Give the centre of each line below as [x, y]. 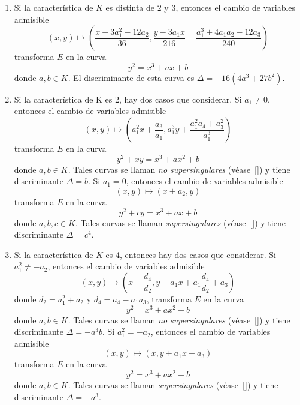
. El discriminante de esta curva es [131, 77]
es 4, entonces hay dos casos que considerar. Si [191, 254]
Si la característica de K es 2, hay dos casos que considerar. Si [128, 99]
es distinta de [130, 7]
